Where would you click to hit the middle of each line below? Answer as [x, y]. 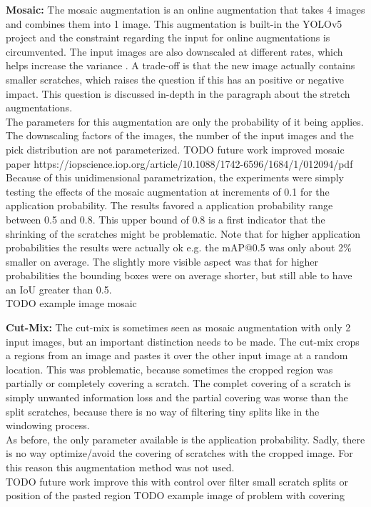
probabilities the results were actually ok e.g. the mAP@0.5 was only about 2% [179, 247]
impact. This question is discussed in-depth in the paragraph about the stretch [178, 93]
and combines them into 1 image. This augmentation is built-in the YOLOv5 [174, 23]
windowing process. [48, 425]
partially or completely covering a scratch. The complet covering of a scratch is [178, 383]
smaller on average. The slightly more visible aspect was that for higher [162, 261]
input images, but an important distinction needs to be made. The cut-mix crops [183, 341]
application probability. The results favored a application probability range [169, 205]
